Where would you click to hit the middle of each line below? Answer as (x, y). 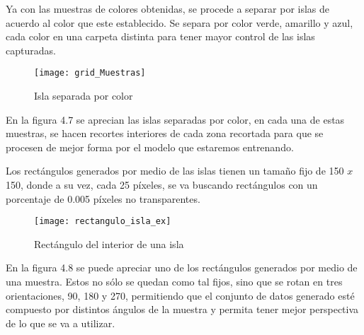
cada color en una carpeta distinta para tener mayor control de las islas (160, 36)
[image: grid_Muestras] (90, 73)
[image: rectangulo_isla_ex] (103, 222)
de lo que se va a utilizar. (61, 323)
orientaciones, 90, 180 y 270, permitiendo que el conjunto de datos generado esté (180, 295)
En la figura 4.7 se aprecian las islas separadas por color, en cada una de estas (175, 119)
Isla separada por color (84, 96)
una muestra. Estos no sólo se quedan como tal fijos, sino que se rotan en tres (174, 282)
